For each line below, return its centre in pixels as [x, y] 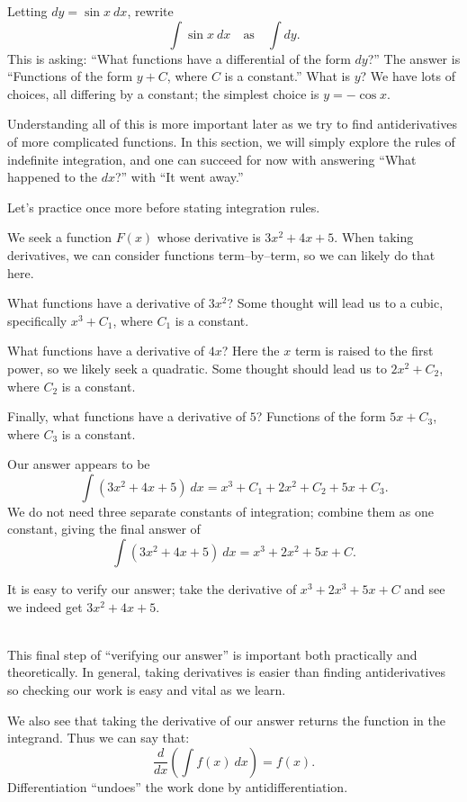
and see [425, 589]
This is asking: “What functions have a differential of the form [179, 58]
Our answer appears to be [79, 464]
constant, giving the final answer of [104, 529]
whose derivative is [209, 237]
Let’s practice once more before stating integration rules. [164, 207]
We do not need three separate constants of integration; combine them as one [221, 511]
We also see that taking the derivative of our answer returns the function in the [227, 720]
